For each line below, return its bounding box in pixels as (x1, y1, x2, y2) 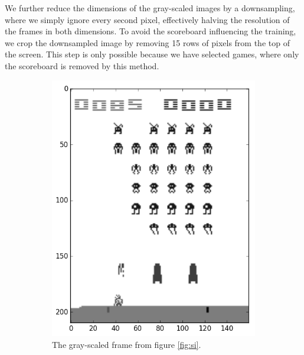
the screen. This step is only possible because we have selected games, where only (5, 48, 299, 60)
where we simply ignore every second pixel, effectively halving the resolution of (5, 13, 290, 25)
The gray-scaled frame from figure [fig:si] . (52, 338, 201, 350)
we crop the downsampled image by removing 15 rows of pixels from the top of (5, 36, 290, 49)
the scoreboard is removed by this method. (5, 59, 159, 72)
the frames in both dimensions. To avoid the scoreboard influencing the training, (5, 25, 296, 37)
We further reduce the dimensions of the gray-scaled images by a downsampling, (5, 2, 295, 14)
